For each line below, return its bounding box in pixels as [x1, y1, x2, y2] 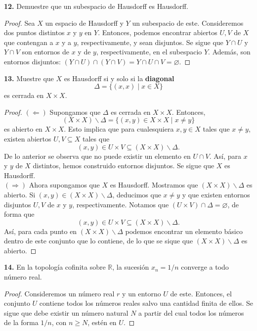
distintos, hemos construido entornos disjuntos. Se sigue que [33, 160, 214, 171]
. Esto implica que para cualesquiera [64, 124, 174, 134]
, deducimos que [112, 189, 161, 199]
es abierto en [4, 124, 43, 134]
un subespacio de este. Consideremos [132, 17, 244, 28]
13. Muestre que [4, 73, 54, 83]
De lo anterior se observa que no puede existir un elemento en [4, 150, 191, 161]
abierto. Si [4, 189, 36, 199]
